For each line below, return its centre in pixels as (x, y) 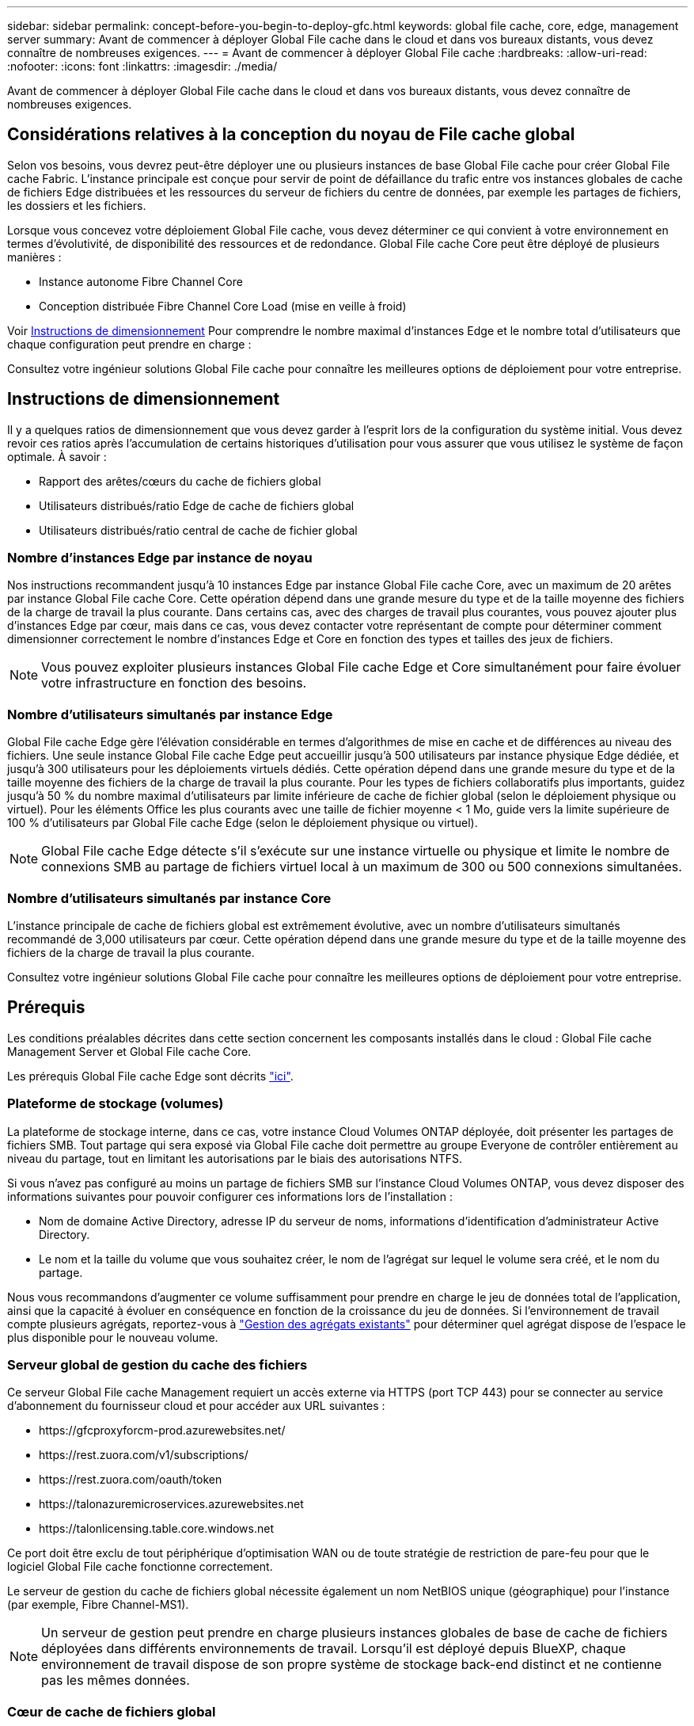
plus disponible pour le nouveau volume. (113, 1337)
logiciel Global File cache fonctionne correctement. (140, 1567)
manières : (34, 257)
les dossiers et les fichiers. (77, 205)
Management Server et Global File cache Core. (129, 1051)
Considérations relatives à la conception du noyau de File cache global (291, 135)
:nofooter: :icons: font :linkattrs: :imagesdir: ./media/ (142, 66)
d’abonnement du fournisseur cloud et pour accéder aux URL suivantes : (196, 1406)
